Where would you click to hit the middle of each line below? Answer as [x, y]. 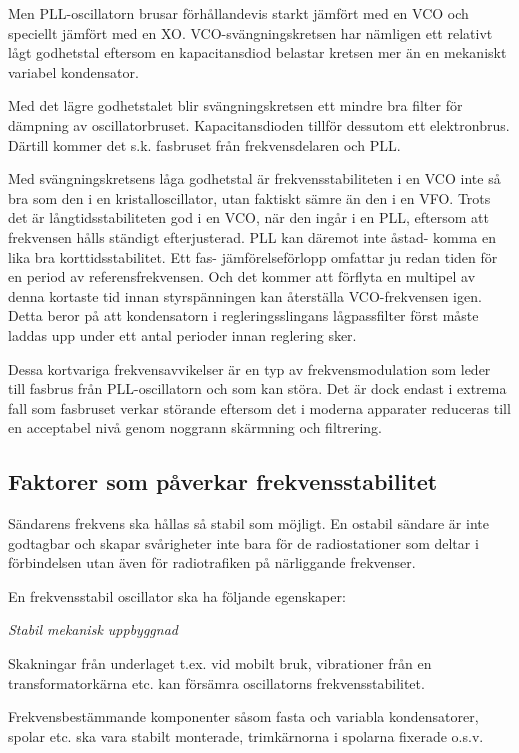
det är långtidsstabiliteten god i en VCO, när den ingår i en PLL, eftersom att [248, 217]
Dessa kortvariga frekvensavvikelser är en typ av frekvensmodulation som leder [249, 368]
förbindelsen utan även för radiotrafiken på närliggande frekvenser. [212, 562]
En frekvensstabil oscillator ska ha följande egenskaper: [177, 595]
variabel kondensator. [73, 71]
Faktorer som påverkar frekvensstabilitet [223, 481]
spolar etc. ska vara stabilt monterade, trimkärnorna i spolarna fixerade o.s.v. [246, 735]
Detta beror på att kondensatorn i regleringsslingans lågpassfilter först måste [243, 315]
